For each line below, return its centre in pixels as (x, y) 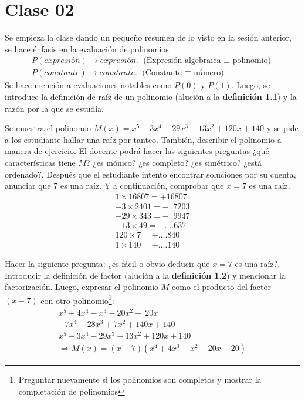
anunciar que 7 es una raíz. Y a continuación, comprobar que (114, 186)
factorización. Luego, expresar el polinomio (82, 287)
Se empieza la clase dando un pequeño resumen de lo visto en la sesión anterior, (148, 37)
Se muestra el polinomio (48, 128)
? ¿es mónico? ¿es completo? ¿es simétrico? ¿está (174, 162)
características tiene (40, 162)
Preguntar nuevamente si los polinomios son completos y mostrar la (140, 380)
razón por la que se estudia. (55, 108)
